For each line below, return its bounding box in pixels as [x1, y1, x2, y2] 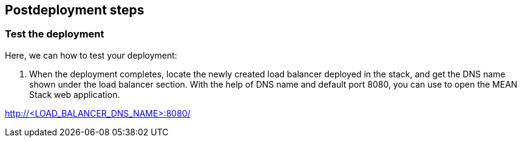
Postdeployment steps [5, 2, 144, 18]
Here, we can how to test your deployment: [5, 50, 177, 60]
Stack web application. [29, 89, 120, 100]
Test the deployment [5, 28, 104, 40]
